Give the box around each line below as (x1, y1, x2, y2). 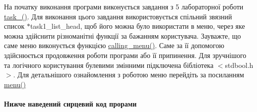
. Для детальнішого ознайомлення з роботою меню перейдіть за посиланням (13, 69, 244, 80)
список (4, 21, 25, 31)
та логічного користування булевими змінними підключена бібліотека (4, 59, 214, 70)
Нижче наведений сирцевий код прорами (4, 98, 137, 109)
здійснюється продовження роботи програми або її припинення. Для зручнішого (4, 50, 247, 60)
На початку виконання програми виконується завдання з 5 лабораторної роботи (4, 1, 244, 11)
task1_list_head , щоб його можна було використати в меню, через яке (30, 21, 245, 31)
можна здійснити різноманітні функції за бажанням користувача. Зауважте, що (4, 30, 241, 41)
